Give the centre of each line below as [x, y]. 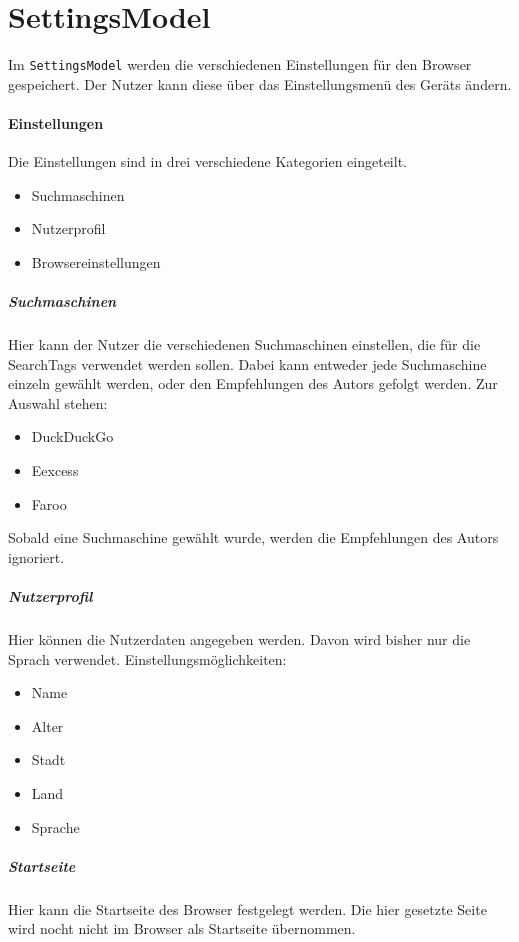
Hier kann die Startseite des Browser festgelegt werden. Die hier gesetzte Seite [247, 908]
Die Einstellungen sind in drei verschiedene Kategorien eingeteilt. [207, 161]
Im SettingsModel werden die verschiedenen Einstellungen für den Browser [240, 64]
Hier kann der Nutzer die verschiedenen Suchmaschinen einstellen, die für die [244, 344]
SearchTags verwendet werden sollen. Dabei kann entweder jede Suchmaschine [247, 363]
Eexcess [55, 470]
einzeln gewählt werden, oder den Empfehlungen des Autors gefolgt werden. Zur [253, 383]
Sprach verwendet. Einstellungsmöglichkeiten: [147, 658]
